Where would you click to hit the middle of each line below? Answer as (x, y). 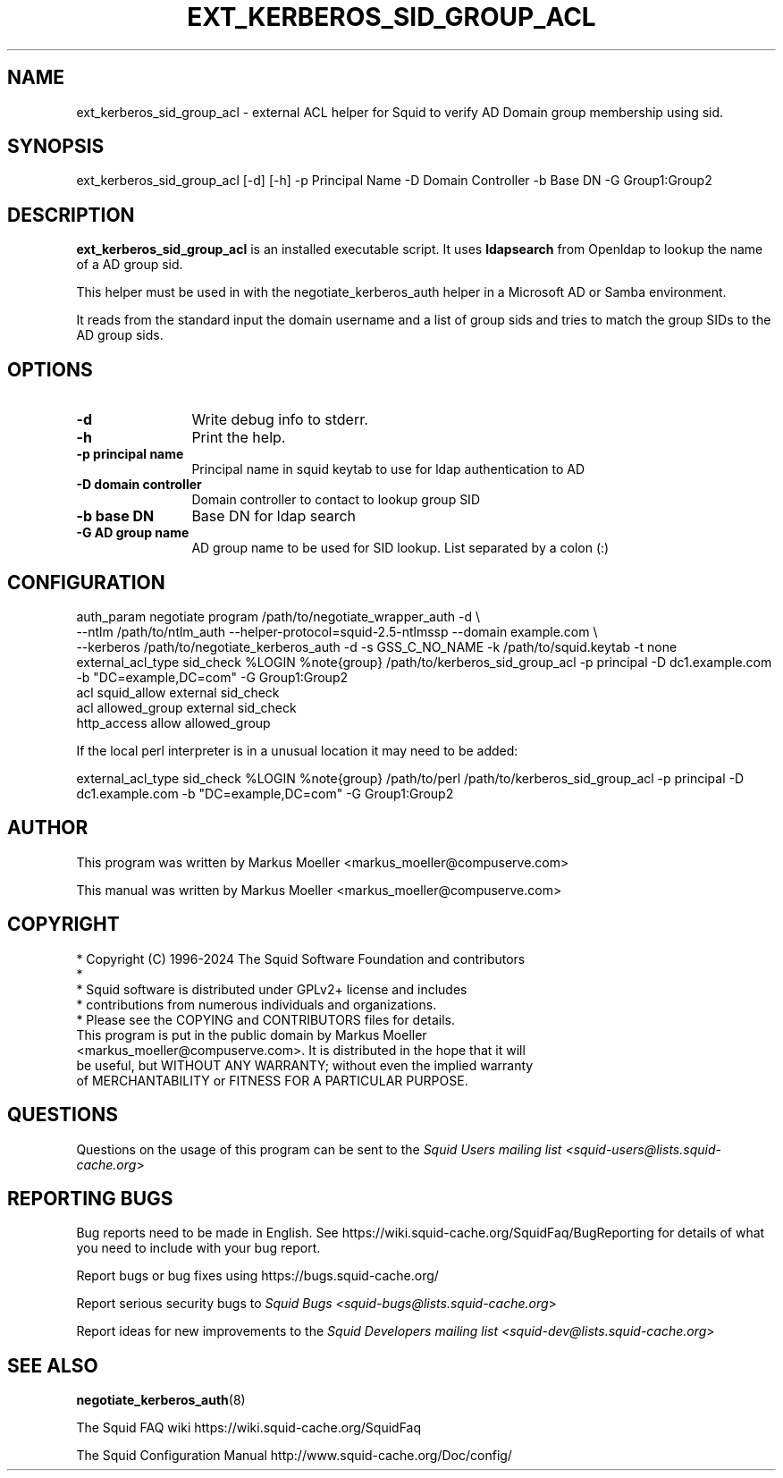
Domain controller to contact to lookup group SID (336, 500)
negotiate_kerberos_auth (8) (161, 1400)
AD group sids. (120, 335)
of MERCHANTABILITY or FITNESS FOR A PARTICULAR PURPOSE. (272, 1080)
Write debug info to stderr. (280, 420)
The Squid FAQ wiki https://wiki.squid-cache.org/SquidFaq (249, 1428)
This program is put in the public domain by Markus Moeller (252, 1035)
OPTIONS (50, 369)
